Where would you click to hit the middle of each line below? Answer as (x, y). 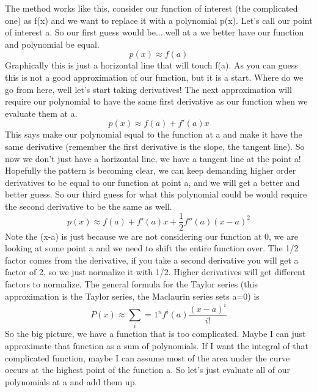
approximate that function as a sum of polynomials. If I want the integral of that (157, 346)
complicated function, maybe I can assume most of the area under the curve (148, 357)
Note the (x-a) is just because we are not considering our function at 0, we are (151, 236)
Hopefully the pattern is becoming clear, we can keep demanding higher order (151, 170)
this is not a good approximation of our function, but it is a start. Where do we (154, 77)
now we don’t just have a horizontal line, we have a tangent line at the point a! (153, 158)
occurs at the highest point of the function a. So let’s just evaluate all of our (148, 370)
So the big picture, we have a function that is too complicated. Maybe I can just (155, 334)
